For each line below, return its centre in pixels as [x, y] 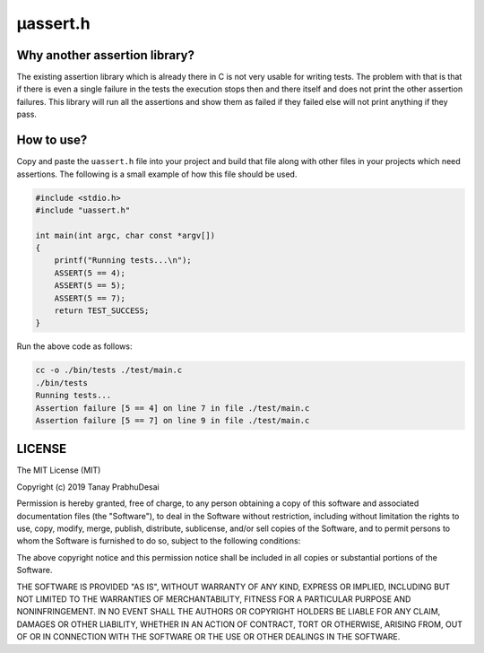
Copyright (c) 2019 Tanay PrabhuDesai [88, 487]
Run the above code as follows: [74, 346]
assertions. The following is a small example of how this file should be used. [157, 174]
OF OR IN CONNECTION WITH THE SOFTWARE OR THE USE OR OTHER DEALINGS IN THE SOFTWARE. [208, 637]
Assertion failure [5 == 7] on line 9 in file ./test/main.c [173, 420]
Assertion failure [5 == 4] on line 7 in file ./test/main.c [173, 408]
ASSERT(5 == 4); [90, 273]
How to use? [52, 140]
